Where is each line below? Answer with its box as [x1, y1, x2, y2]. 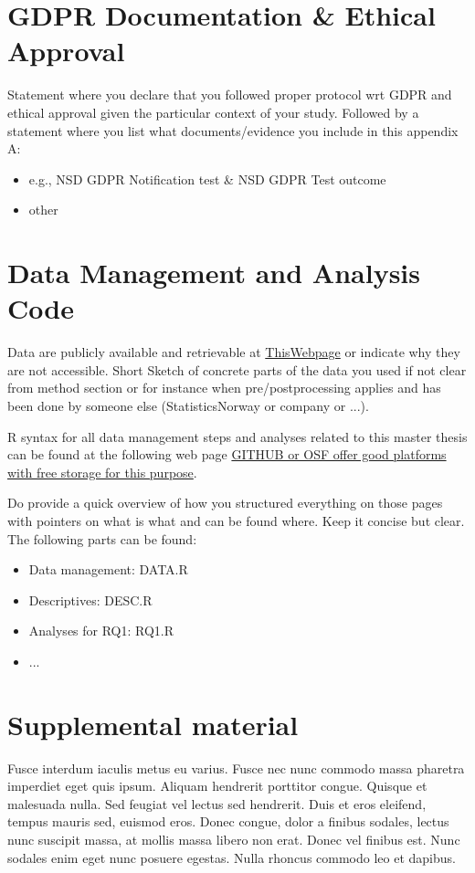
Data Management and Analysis [7, 254, 421, 291]
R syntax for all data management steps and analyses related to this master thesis [7, 426, 468, 446]
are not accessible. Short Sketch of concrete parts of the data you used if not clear [7, 360, 467, 379]
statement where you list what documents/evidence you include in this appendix [7, 121, 459, 140]
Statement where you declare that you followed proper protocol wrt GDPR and [7, 85, 452, 104]
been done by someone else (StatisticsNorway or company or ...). [7, 395, 369, 415]
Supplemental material [7, 705, 299, 742]
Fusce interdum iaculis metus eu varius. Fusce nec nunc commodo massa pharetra [7, 758, 465, 777]
